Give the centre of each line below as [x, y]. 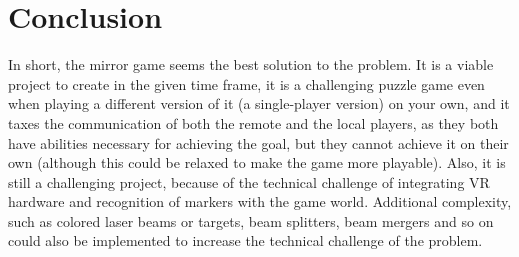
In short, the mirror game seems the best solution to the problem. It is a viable [251, 64]
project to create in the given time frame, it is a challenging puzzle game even [246, 83]
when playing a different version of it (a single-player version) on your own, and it [259, 103]
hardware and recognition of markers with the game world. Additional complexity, [260, 201]
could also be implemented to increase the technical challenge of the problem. [245, 240]
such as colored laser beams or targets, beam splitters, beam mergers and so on [251, 220]
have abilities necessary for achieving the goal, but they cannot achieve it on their [258, 142]
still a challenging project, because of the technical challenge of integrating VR [249, 181]
